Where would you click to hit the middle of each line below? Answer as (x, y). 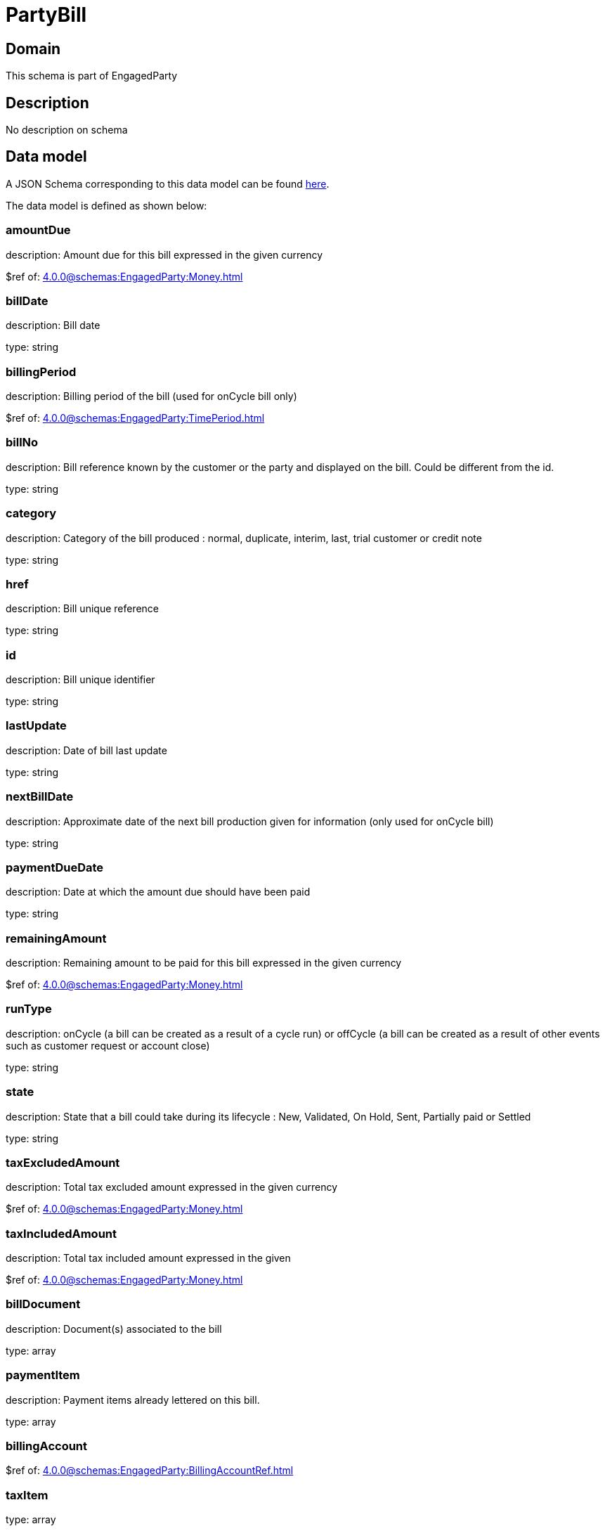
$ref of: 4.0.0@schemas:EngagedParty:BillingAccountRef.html (150, 1471)
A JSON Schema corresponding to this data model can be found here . (168, 183)
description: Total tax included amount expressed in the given (148, 1258)
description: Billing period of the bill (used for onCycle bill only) (151, 396)
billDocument (43, 1304)
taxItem (27, 1495)
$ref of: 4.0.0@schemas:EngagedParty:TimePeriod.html (135, 418)
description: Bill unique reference (83, 609)
